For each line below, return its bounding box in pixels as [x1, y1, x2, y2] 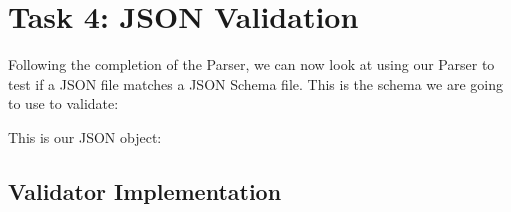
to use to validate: [8, 93, 119, 114]
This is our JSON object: [8, 126, 162, 147]
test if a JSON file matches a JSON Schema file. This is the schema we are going [8, 73, 503, 94]
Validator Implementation [8, 175, 282, 206]
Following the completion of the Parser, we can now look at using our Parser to [8, 54, 495, 75]
